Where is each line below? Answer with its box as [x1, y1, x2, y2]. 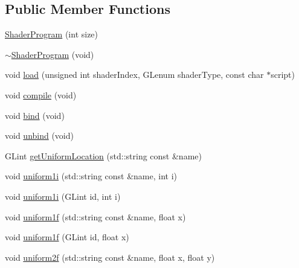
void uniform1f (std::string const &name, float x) [5, 210, 186, 223]
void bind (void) [5, 109, 65, 121]
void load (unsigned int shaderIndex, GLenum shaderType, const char [5, 68, 264, 81]
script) [271, 68, 295, 81]
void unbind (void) [5, 129, 74, 142]
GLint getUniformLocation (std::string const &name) [5, 149, 202, 162]
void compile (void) [5, 88, 77, 101]
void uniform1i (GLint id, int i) [5, 190, 121, 202]
